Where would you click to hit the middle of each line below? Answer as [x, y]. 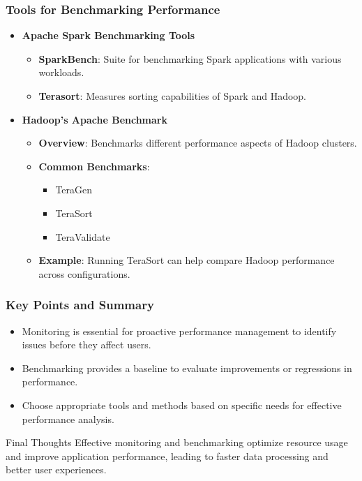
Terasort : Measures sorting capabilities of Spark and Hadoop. [173, 96]
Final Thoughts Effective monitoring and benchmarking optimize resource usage [177, 442]
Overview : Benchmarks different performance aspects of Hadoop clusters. [198, 143]
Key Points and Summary [80, 305]
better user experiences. [56, 469]
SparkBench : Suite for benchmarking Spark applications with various [190, 58]
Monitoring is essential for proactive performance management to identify [179, 331]
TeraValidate [83, 236]
